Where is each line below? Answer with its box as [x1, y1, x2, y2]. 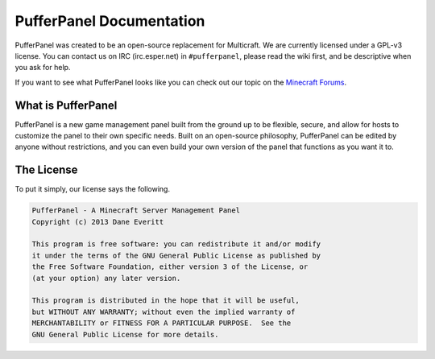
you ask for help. [14, 63, 71, 72]
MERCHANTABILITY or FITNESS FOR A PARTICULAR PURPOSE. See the [31, 319, 292, 328]
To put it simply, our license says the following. [14, 184, 171, 194]
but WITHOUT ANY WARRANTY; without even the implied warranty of [31, 307, 296, 316]
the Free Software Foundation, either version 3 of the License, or [31, 262, 309, 271]
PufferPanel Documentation [14, 12, 205, 30]
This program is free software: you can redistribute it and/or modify [31, 240, 321, 249]
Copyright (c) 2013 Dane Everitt [31, 217, 164, 226]
